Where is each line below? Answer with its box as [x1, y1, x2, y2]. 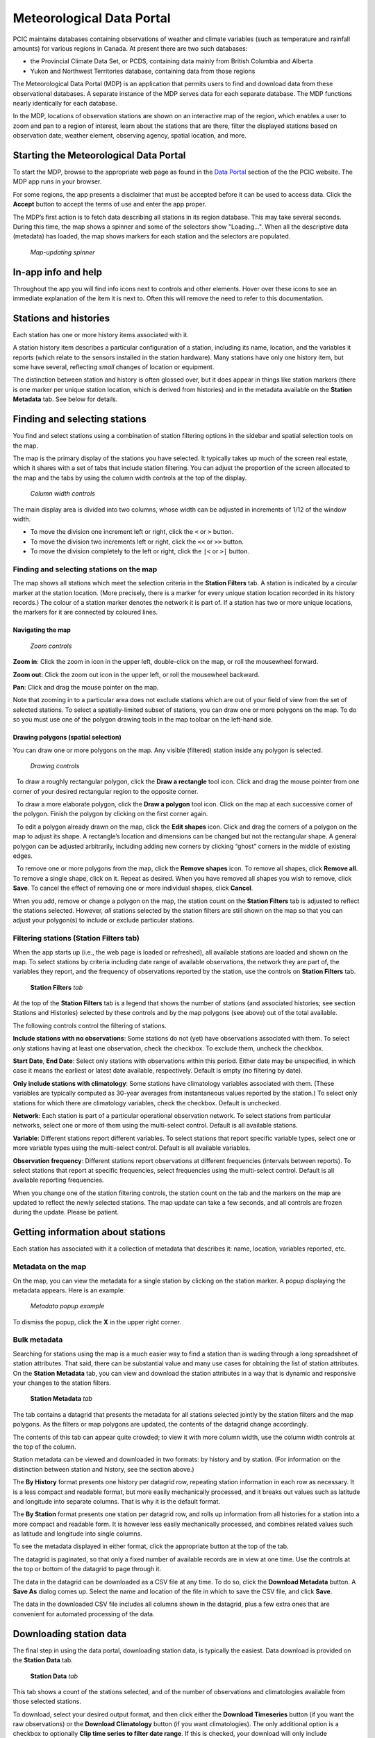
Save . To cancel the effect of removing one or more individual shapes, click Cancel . [12, 884, 253, 893]
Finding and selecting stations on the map [12, 564, 158, 574]
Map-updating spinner [30, 247, 95, 257]
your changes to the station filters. [12, 1379, 111, 1387]
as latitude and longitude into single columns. [12, 1529, 142, 1538]
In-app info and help [12, 266, 102, 278]
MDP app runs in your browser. [12, 177, 102, 186]
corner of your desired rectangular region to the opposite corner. [12, 787, 199, 795]
